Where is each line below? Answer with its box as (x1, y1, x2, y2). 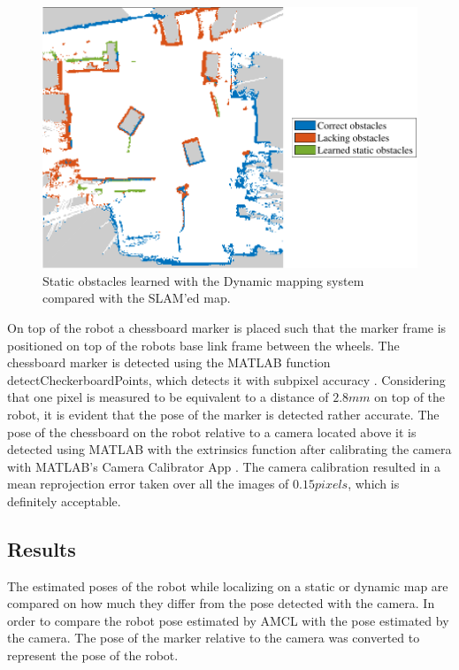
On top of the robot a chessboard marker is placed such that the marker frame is (7, 318, 447, 336)
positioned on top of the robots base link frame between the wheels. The (7, 335, 400, 354)
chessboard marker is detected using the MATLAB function (7, 353, 331, 372)
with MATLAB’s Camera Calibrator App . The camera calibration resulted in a (7, 457, 441, 475)
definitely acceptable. (7, 491, 121, 510)
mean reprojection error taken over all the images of (7, 474, 289, 493)
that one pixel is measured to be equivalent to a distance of (7, 388, 329, 406)
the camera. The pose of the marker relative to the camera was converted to (7, 628, 420, 647)
